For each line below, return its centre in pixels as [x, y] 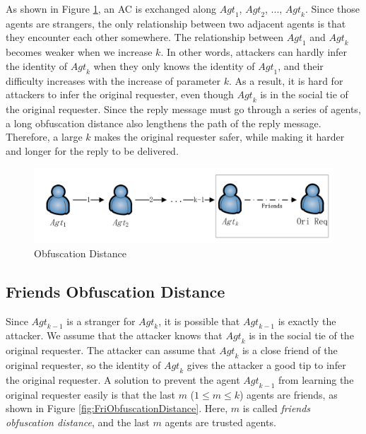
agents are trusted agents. [220, 422]
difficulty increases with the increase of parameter [113, 80]
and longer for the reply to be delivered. [92, 150]
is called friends [277, 408]
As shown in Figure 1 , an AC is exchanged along [111, 8]
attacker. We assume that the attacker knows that [114, 335]
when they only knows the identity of [174, 65]
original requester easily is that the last [90, 394]
